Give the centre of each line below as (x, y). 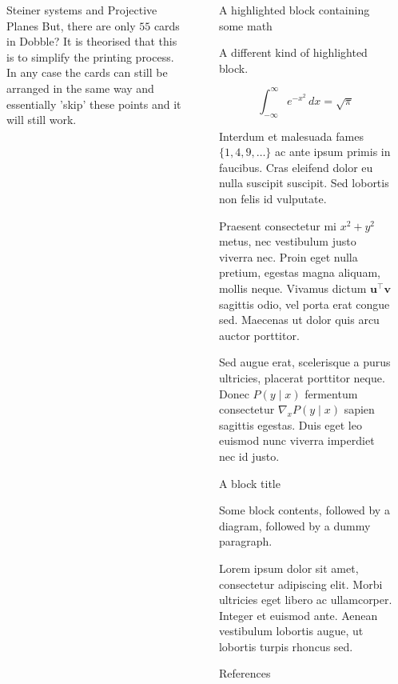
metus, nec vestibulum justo (287, 241)
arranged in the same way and (80, 88)
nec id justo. (249, 456)
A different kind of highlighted (293, 52)
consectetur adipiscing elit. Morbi (300, 584)
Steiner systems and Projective (82, 10)
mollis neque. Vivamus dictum (293, 288)
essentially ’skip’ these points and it (94, 104)
